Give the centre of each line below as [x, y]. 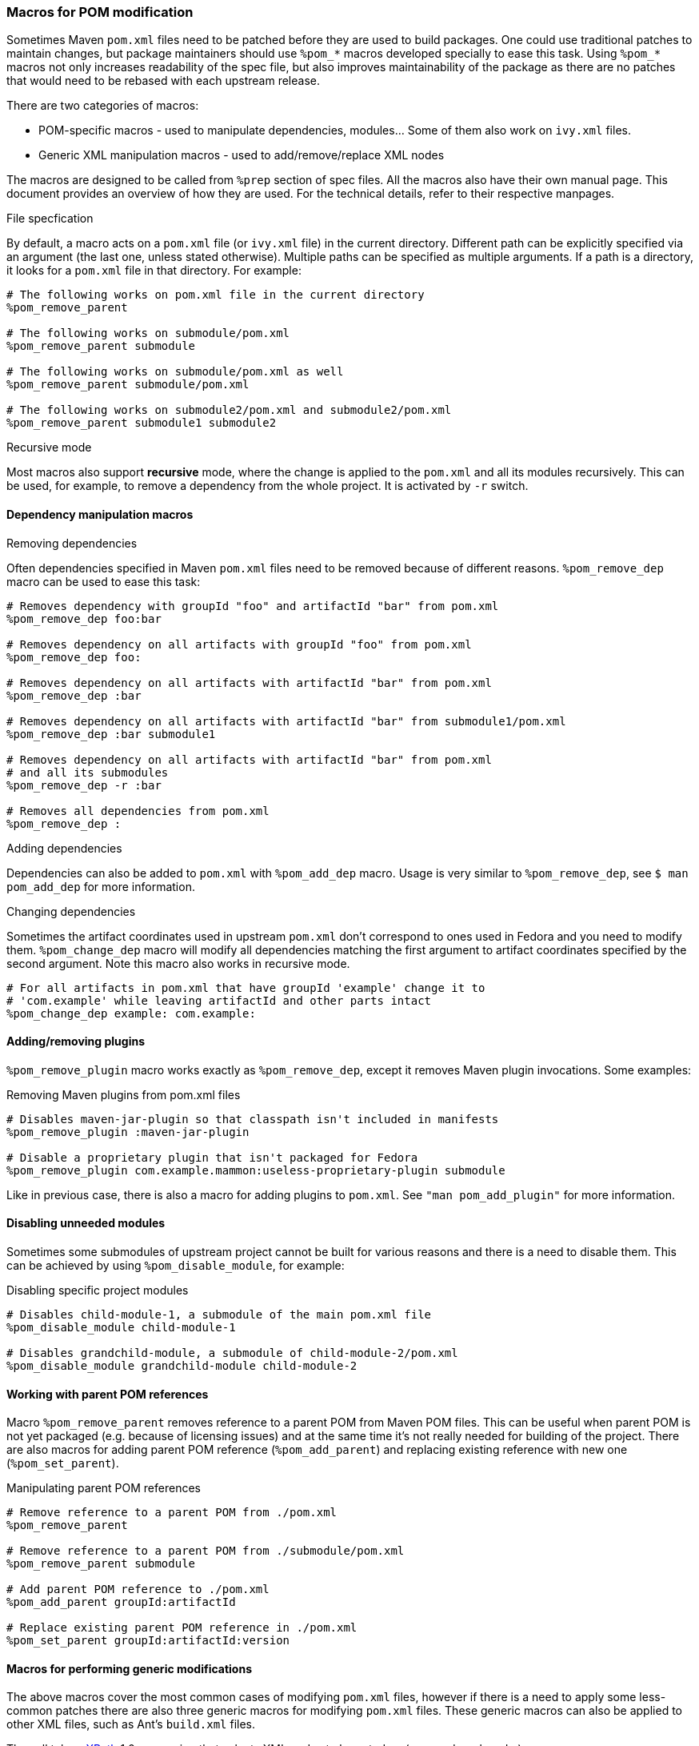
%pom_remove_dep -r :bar [84, 785]
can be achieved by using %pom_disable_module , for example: [176, 1266]
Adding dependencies [64, 848]
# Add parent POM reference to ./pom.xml [138, 1589]
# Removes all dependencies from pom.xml [138, 811]
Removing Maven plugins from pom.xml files [124, 1094]
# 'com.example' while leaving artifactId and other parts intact [219, 1000]
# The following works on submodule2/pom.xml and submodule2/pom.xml [229, 410]
